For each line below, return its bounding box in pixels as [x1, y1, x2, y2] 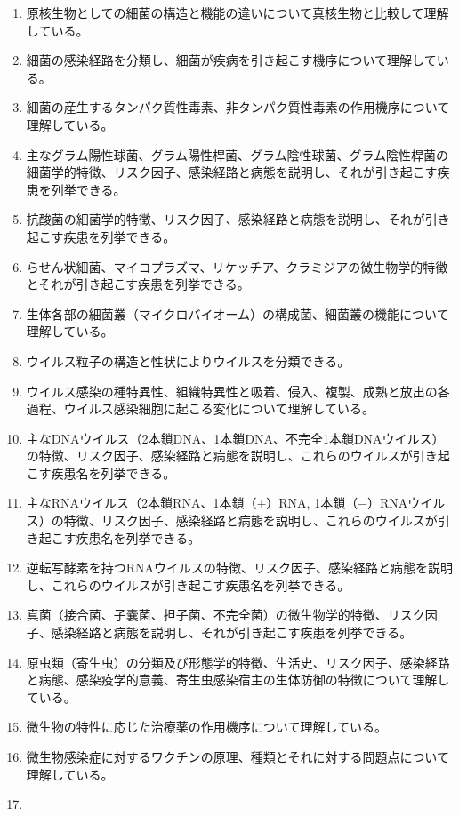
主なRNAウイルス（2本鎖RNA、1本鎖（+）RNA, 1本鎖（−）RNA [26, 493, 408, 512]
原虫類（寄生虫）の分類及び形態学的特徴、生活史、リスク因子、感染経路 [26, 652, 450, 671]
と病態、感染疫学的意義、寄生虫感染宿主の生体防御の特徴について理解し [26, 670, 450, 689]
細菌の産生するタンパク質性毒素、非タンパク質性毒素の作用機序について [26, 98, 450, 116]
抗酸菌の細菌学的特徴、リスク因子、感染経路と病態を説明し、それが [26, 210, 425, 228]
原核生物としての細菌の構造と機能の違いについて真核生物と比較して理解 [26, 4, 449, 21]
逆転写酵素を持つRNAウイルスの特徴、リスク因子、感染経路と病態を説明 [26, 558, 454, 577]
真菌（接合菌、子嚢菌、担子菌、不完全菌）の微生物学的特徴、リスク [26, 605, 425, 624]
